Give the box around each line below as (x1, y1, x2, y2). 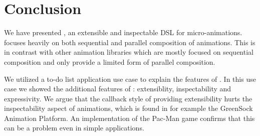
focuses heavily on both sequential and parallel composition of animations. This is (4, 37, 255, 47)
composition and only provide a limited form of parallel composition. (4, 56, 215, 67)
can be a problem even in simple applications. (4, 122, 144, 133)
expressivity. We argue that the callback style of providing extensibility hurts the (4, 93, 252, 103)
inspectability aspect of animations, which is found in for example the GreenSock (4, 103, 253, 113)
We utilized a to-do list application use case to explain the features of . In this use (4, 73, 256, 84)
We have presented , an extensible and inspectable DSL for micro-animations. (4, 27, 242, 38)
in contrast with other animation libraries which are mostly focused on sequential (4, 47, 253, 57)
